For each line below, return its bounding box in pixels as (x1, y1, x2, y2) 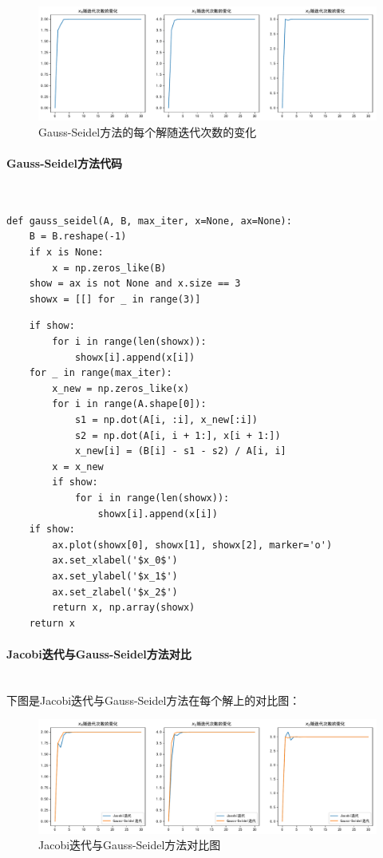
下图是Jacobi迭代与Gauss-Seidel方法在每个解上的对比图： (6, 691, 301, 708)
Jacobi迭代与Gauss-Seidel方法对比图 (38, 836, 221, 853)
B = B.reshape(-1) (29, 231, 127, 243)
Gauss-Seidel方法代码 (6, 155, 123, 172)
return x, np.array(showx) (52, 602, 195, 614)
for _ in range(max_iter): (29, 367, 172, 379)
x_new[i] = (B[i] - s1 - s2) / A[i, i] (74, 445, 286, 457)
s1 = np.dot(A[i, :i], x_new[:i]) (74, 413, 258, 425)
